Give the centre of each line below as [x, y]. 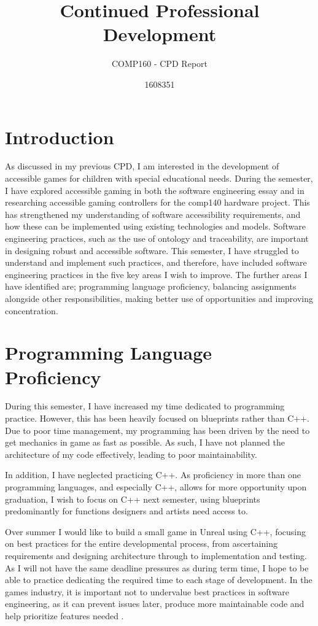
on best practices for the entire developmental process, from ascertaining [141, 543]
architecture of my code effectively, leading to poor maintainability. [131, 454]
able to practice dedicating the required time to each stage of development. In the [159, 580]
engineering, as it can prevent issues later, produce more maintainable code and [155, 604]
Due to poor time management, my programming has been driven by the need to [157, 430]
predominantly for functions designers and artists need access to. [126, 511]
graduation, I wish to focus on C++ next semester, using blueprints [133, 499]
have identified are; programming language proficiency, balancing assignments [151, 286]
